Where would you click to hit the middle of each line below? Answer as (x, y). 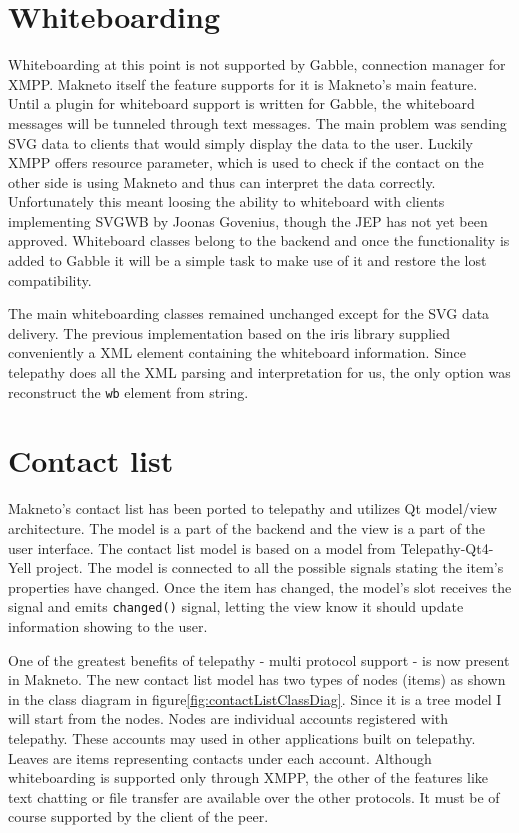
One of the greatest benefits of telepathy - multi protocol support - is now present (259, 659)
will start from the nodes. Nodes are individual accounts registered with (228, 718)
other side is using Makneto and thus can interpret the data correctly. (222, 181)
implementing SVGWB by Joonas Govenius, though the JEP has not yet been (248, 220)
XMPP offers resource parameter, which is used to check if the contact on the (246, 162)
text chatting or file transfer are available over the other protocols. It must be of (254, 796)
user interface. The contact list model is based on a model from (202, 547)
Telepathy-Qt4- (447, 547)
